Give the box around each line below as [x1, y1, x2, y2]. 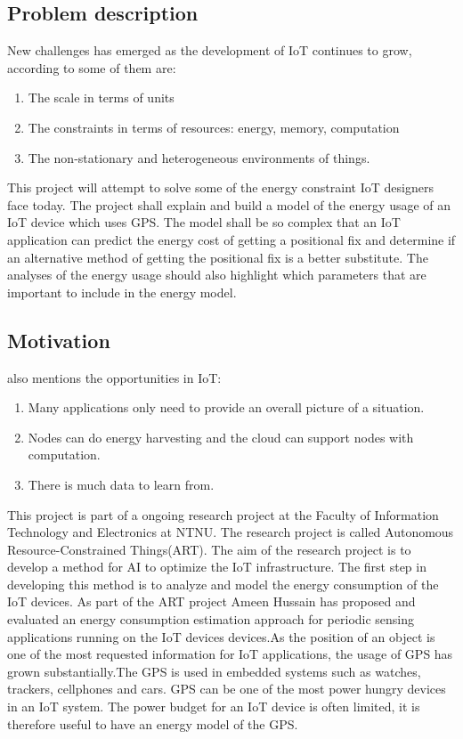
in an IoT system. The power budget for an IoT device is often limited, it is [7, 697, 420, 716]
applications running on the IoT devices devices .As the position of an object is [7, 627, 435, 646]
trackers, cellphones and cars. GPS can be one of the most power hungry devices [7, 679, 446, 698]
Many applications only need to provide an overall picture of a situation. [28, 398, 425, 417]
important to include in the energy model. [7, 282, 237, 301]
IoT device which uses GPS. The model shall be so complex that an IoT [7, 213, 401, 231]
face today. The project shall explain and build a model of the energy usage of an [7, 195, 451, 214]
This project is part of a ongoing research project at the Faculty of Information [7, 505, 439, 524]
